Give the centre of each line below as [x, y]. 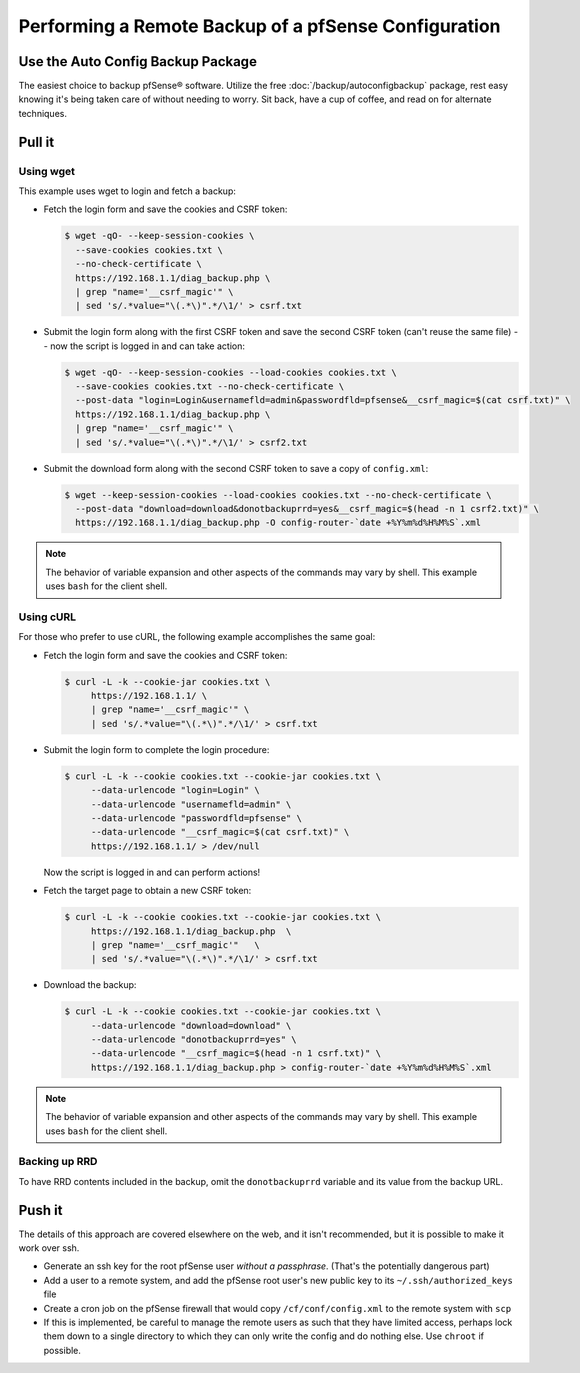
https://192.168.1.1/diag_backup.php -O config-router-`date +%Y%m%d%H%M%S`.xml [278, 523]
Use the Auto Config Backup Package [137, 61]
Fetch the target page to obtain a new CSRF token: [147, 891]
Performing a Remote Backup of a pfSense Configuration [259, 26]
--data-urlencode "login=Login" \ [175, 790]
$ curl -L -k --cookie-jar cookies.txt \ [167, 681]
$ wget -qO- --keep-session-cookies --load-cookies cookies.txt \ [230, 372]
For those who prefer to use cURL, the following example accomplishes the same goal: [197, 637]
